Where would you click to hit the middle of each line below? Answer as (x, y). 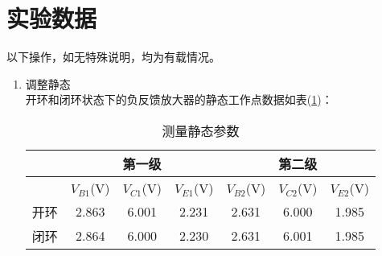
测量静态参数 (201, 130)
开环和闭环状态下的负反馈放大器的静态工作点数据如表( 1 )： (179, 99)
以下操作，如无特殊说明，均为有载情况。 (113, 57)
